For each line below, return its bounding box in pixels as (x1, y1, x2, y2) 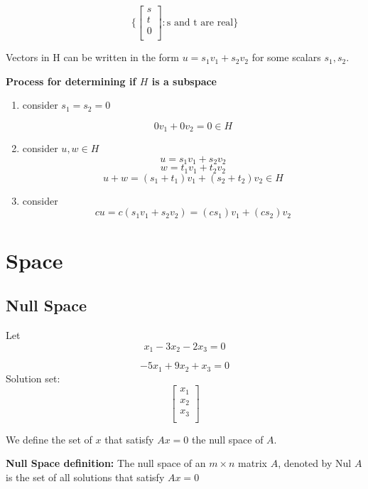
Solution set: (6, 370, 60, 385)
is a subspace (151, 73, 217, 88)
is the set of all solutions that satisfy (6, 469, 165, 484)
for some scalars (251, 50, 321, 65)
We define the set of (6, 431, 92, 446)
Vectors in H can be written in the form (6, 50, 180, 65)
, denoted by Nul (278, 456, 352, 471)
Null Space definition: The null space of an (6, 456, 206, 471)
